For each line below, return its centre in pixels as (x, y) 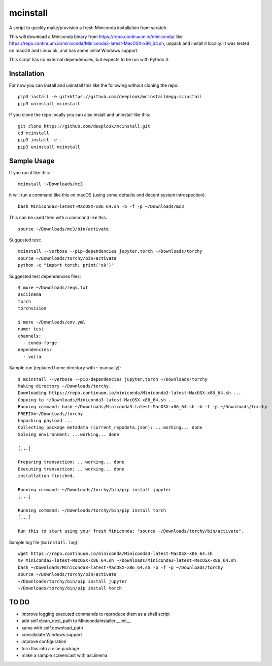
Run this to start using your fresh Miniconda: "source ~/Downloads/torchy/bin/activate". (131, 531)
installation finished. (47, 476)
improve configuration (44, 641)
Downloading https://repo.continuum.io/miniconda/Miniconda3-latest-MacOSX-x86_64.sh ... (130, 393)
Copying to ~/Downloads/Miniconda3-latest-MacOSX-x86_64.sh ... (97, 400)
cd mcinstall (34, 133)
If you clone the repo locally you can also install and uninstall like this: (80, 115)
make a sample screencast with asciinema (65, 655)
